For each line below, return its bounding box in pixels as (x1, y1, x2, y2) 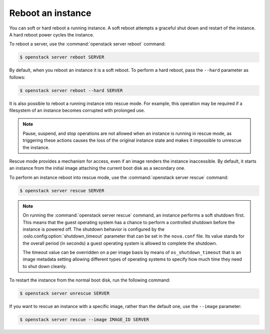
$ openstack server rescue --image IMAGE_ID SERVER (19, 317, 149, 323)
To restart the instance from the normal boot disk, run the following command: (9, 277, 170, 283)
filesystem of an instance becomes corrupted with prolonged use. (9, 107, 145, 113)
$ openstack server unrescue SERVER (19, 291, 110, 297)
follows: (9, 74, 25, 80)
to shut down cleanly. (22, 263, 67, 269)
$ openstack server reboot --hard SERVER (19, 87, 123, 93)
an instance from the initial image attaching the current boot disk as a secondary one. (9, 165, 185, 171)
